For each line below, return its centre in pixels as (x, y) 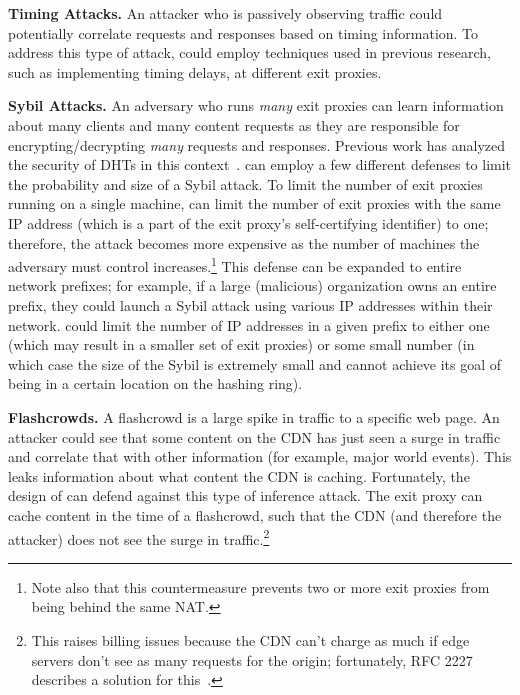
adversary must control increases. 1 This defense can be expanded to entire (235, 264)
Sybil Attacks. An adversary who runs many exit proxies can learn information (256, 105)
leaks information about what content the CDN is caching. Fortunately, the (239, 475)
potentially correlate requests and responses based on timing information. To (243, 32)
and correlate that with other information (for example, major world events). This (260, 456)
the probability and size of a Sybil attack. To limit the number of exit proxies (245, 183)
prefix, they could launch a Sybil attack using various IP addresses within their (250, 304)
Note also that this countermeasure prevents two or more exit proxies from (260, 586)
